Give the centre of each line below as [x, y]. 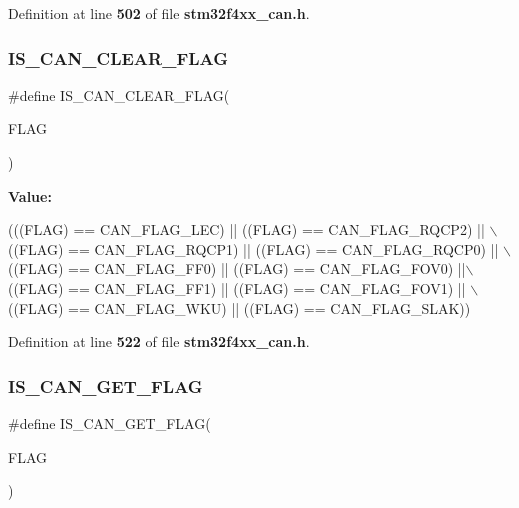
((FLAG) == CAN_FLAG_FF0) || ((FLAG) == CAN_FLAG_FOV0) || [237, 268]
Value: [30, 195]
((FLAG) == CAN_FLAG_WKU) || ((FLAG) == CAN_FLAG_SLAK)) [239, 307]
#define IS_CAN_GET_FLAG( [109, 422]
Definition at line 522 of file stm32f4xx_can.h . [159, 341]
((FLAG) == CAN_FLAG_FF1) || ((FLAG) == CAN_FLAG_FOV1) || [237, 287]
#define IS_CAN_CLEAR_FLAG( [119, 94]
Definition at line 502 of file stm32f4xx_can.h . [159, 13]
